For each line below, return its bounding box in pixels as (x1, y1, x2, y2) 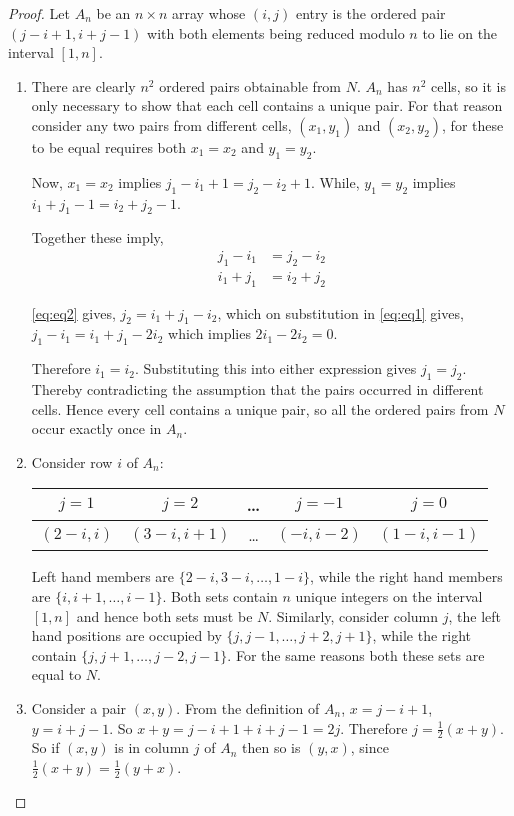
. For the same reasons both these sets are (227, 644, 485, 665)
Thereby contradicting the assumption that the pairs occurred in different (31, 379, 484, 399)
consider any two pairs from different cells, (31, 114, 292, 135)
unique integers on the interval (295, 585, 483, 606)
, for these (442, 114, 504, 135)
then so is (241, 737, 301, 758)
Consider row (31, 451, 113, 472)
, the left (448, 605, 501, 626)
